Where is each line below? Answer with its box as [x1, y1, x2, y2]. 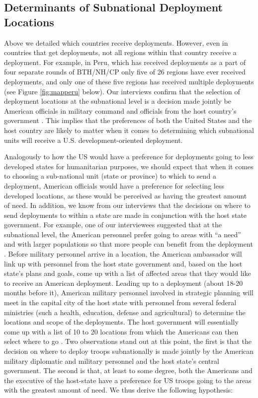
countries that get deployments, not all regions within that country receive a [4, 47, 237, 58]
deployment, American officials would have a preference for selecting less [4, 180, 224, 191]
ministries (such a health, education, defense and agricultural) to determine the [4, 307, 246, 317]
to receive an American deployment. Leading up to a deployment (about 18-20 [4, 277, 243, 288]
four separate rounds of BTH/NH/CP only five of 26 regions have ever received [4, 66, 246, 77]
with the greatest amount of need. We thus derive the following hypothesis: [4, 385, 233, 395]
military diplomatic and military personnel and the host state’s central [4, 355, 219, 366]
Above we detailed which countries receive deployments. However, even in [4, 37, 228, 48]
